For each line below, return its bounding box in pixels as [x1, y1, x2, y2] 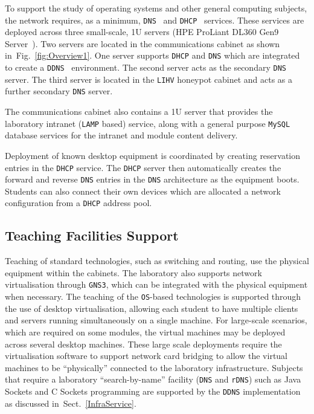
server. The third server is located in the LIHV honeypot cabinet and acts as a [5, 73, 293, 85]
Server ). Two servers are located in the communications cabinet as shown [5, 37, 280, 50]
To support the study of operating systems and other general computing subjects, [5, 2, 307, 14]
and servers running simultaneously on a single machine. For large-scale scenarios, [5, 314, 307, 326]
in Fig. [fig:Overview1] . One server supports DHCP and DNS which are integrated [5, 49, 300, 62]
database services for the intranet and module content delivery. [5, 129, 238, 141]
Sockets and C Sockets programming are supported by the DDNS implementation [5, 384, 301, 397]
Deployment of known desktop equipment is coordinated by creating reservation [5, 149, 301, 161]
